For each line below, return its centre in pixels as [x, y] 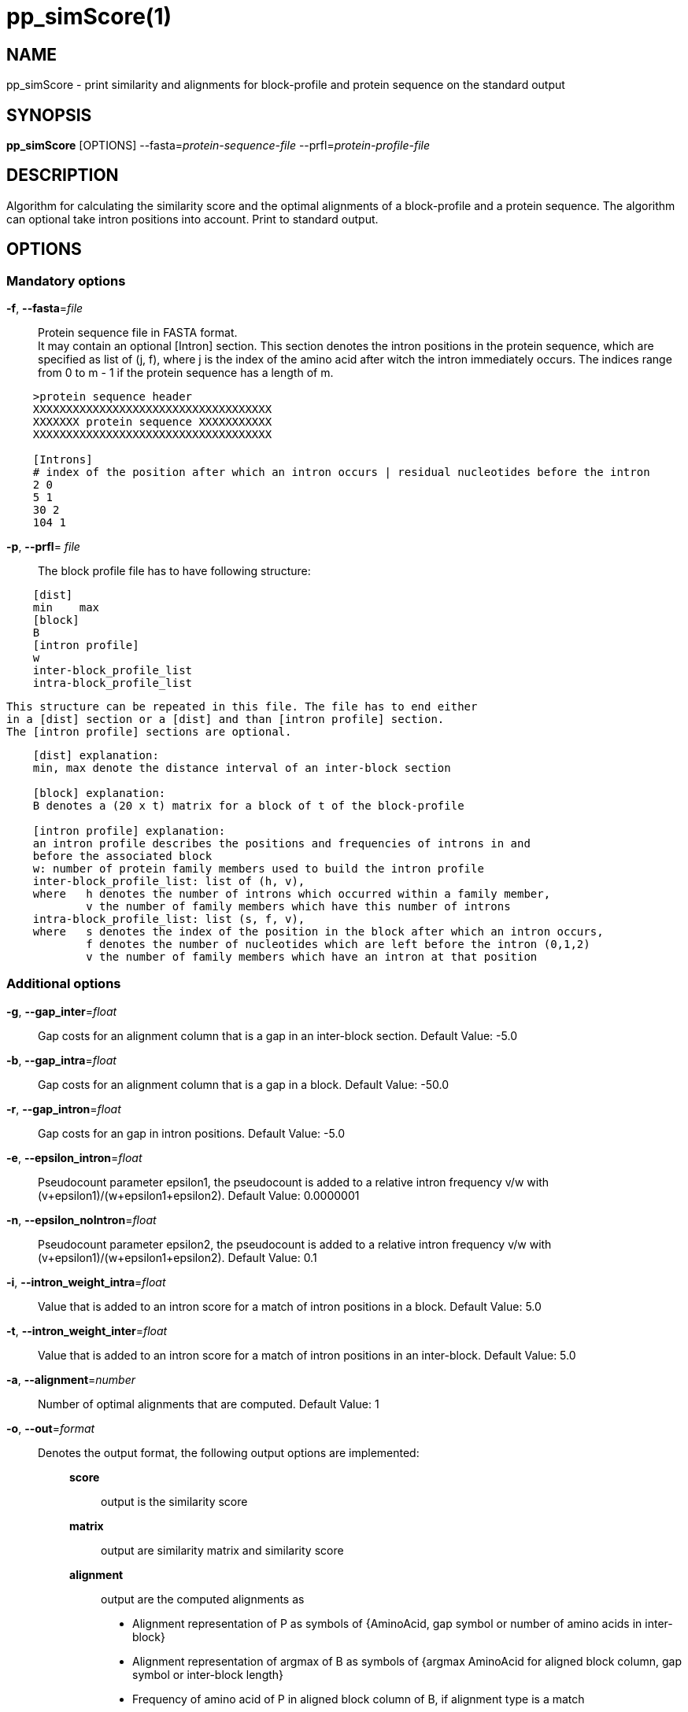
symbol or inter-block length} [208, 1674]
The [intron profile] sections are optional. [149, 732]
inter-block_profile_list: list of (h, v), [169, 882]
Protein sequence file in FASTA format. [138, 333]
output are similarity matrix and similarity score [222, 1550]
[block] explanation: [99, 793]
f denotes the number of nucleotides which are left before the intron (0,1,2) [338, 945]
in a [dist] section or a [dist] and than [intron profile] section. [226, 719]
